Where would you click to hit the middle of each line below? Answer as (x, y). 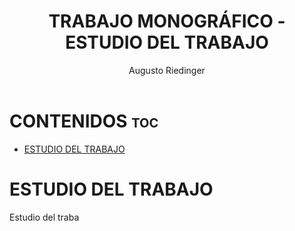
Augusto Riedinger (167, 70)
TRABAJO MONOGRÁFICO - (167, 21)
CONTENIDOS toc (84, 121)
